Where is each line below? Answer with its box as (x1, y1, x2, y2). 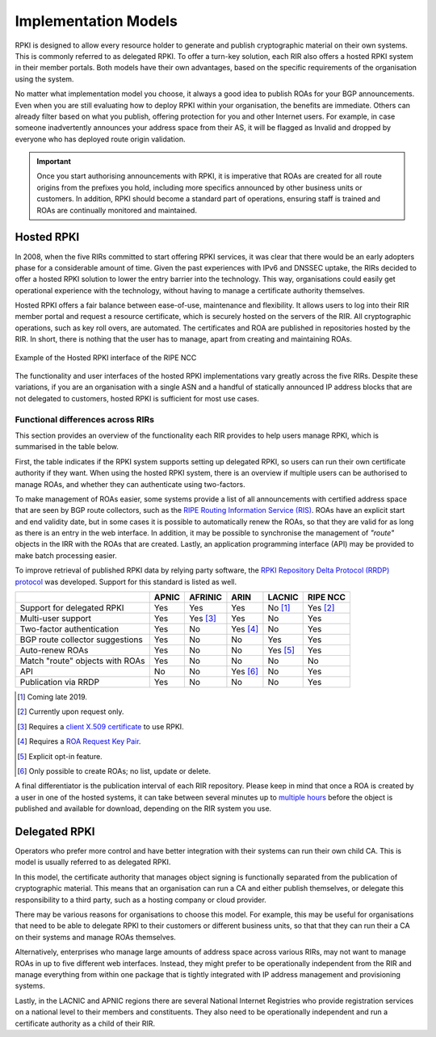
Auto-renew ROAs (19, 644, 89, 656)
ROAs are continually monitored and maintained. (36, 205, 198, 215)
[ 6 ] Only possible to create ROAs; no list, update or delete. (17, 766, 212, 775)
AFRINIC (188, 592, 222, 603)
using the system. (15, 73, 74, 84)
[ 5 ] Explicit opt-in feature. (17, 751, 103, 761)
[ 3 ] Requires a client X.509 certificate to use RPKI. (17, 721, 185, 731)
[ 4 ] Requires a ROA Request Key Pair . (17, 737, 141, 746)
